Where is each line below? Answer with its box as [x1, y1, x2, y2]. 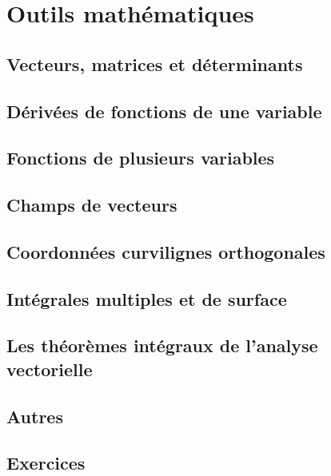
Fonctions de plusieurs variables [6, 145, 275, 170]
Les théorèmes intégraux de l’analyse [6, 333, 318, 358]
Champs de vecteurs [6, 192, 177, 217]
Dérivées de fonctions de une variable [6, 98, 322, 123]
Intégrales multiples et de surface [6, 286, 287, 311]
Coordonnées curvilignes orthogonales [6, 239, 325, 264]
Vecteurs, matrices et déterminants [6, 51, 303, 76]
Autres [6, 403, 63, 428]
